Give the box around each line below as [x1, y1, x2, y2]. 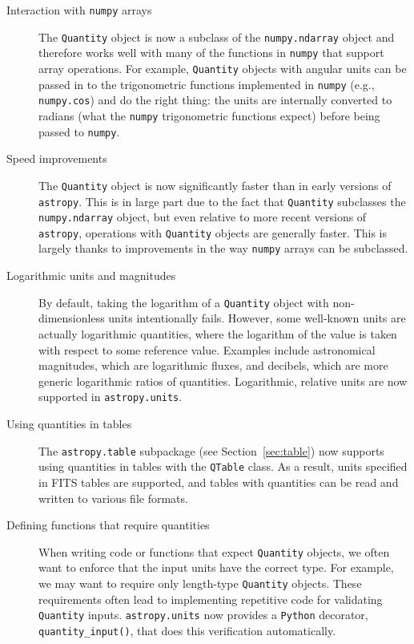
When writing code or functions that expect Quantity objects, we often [38, 543, 390, 560]
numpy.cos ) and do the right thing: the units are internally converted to [38, 91, 392, 108]
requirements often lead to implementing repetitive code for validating [38, 590, 383, 607]
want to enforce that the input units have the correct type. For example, [38, 559, 394, 576]
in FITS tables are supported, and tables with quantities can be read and [38, 473, 399, 490]
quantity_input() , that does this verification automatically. [38, 622, 336, 638]
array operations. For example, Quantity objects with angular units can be [38, 59, 407, 76]
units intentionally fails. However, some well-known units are [108, 310, 406, 326]
